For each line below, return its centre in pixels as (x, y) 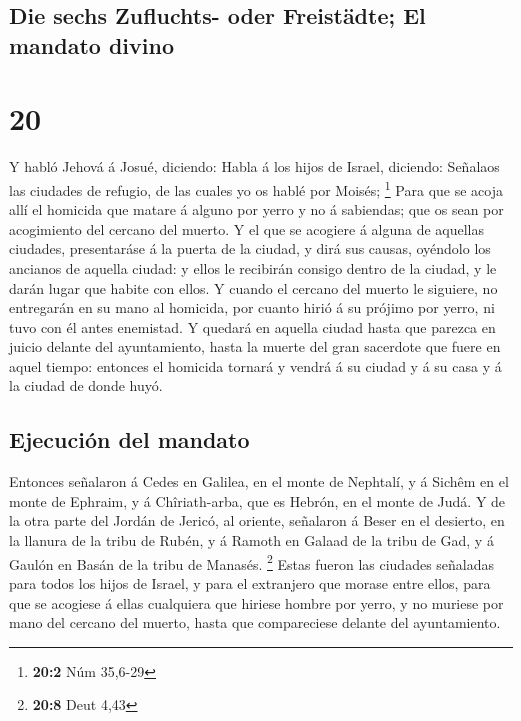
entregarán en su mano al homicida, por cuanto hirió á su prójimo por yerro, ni (252, 307)
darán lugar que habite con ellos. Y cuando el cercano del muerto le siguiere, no (253, 287)
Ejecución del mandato (129, 439)
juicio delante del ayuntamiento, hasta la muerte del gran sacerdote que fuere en (255, 346)
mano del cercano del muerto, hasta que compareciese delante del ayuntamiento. (255, 622)
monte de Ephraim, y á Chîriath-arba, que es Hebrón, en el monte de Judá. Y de (257, 500)
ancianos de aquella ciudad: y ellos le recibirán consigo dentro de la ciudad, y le (253, 267)
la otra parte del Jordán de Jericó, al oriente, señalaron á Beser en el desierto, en (257, 520)
